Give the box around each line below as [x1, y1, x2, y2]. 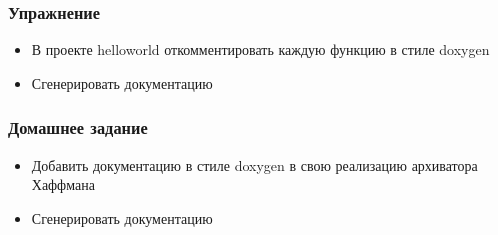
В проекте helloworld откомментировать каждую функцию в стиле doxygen [31, 39, 490, 60]
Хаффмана [31, 174, 95, 195]
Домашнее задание [8, 115, 148, 140]
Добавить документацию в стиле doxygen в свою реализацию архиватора [31, 154, 478, 175]
